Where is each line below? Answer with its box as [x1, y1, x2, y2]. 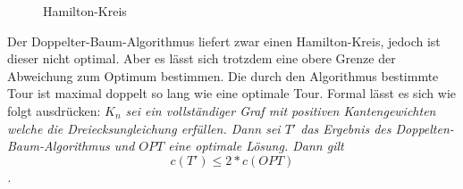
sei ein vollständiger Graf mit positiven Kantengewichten [125, 101, 436, 119]
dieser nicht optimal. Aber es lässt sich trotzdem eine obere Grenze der [7, 49, 396, 68]
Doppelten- [395, 119, 454, 137]
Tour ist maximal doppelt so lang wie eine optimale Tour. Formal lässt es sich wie [7, 84, 457, 103]
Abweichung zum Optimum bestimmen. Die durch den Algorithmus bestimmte [7, 66, 439, 85]
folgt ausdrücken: [7, 101, 101, 119]
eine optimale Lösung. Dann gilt [168, 136, 344, 155]
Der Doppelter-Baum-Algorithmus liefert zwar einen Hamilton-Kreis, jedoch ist [7, 31, 441, 50]
